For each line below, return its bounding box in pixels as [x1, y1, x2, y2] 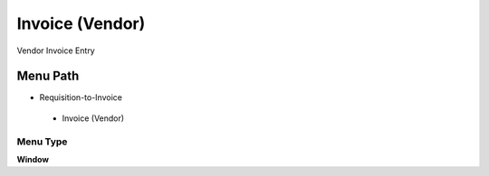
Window [16, 153, 50, 164]
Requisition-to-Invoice [39, 92, 122, 103]
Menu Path [16, 69, 80, 84]
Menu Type [16, 135, 68, 148]
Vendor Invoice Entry [16, 45, 95, 56]
